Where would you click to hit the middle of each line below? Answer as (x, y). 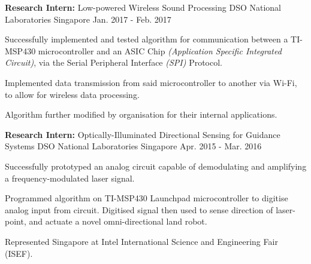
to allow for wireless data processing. (72, 94)
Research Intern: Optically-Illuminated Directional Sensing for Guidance (143, 134)
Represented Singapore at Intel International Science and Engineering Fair (141, 241)
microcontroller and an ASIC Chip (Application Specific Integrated (160, 50)
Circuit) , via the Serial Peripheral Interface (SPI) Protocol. (114, 62)
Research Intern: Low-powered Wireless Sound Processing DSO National (143, 7)
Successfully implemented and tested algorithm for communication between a (147, 39)
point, (16, 221)
